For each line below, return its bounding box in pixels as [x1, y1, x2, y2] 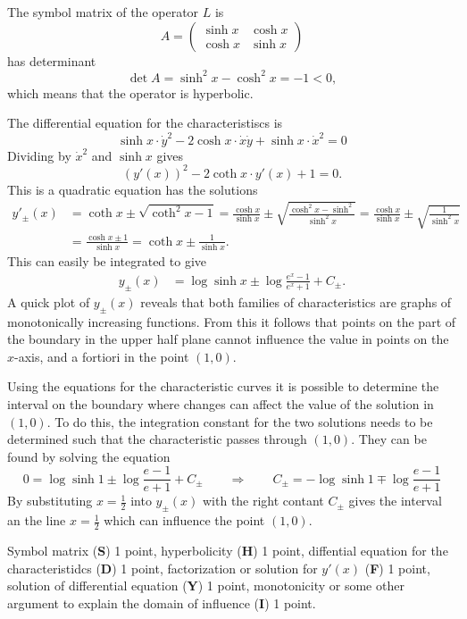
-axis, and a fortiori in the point [14, 347, 189, 365]
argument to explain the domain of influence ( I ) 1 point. [7, 593, 316, 612]
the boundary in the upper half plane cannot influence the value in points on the [7, 330, 449, 348]
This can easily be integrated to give [7, 252, 207, 271]
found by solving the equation [7, 447, 171, 465]
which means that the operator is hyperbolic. [7, 83, 254, 102]
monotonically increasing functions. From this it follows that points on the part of [7, 312, 456, 330]
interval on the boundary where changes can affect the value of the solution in [7, 394, 434, 413]
